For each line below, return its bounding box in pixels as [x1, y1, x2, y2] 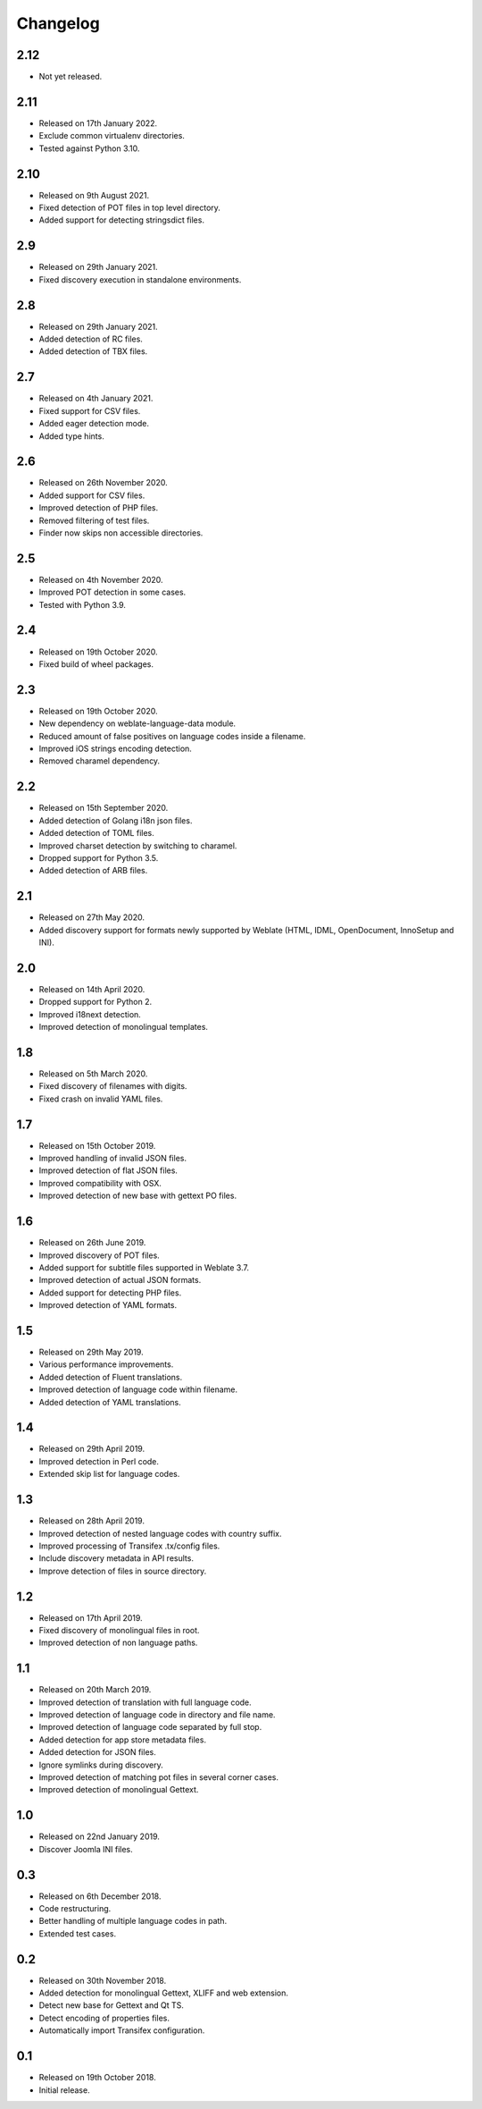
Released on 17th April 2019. [38, 1612, 143, 1623]
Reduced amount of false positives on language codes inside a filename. [38, 730, 306, 741]
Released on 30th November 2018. [38, 1975, 167, 1986]
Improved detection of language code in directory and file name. [38, 1709, 276, 1720]
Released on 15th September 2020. [38, 803, 169, 814]
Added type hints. [38, 430, 104, 442]
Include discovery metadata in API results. [38, 1553, 194, 1564]
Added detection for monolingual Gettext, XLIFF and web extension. [38, 1987, 289, 1998]
